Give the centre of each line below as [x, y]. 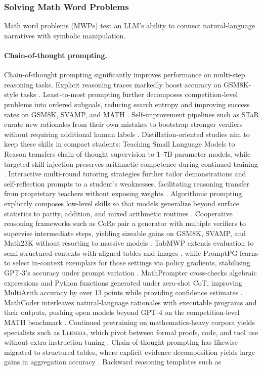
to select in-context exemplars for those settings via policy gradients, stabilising [127, 263]
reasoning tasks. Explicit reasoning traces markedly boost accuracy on [113, 84]
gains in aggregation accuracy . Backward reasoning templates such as [113, 362]
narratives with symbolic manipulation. [65, 35]
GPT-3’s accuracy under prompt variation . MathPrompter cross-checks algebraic [130, 273]
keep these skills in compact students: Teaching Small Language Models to [120, 144]
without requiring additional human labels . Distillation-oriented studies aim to [127, 134]
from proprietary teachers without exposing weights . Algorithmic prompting [123, 193]
